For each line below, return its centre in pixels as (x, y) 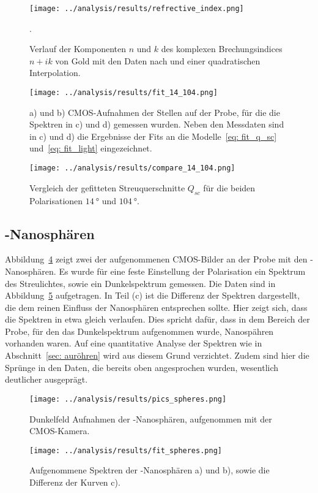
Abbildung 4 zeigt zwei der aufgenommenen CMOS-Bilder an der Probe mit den (156, 259)
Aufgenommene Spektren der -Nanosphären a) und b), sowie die (150, 470)
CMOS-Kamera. (60, 431)
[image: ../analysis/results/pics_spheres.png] (128, 399)
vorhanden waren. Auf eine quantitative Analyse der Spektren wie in (134, 343)
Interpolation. (55, 73)
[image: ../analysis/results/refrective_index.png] (137, 9)
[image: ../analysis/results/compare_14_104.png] (132, 168)
